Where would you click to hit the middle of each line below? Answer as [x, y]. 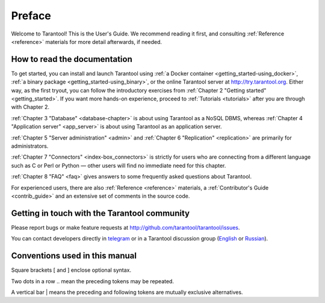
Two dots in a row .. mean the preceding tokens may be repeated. [93, 281]
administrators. [30, 146]
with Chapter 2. [30, 107]
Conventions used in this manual [74, 256]
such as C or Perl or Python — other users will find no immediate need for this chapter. [119, 165]
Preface [31, 16]
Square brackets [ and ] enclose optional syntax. [71, 270]
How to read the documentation [72, 59]
